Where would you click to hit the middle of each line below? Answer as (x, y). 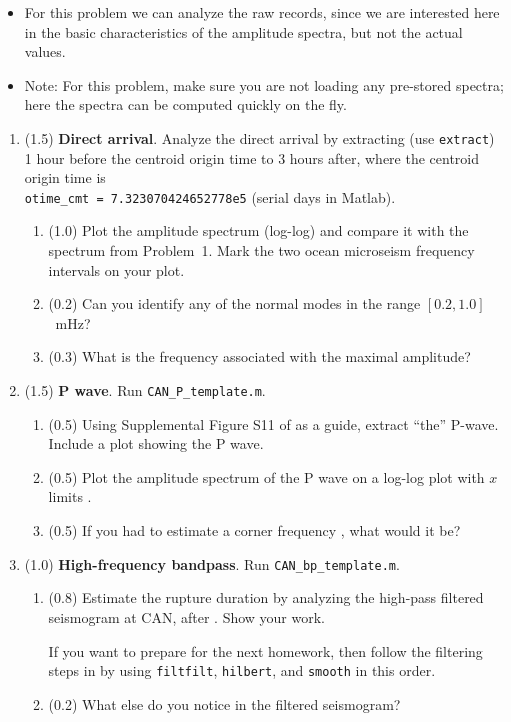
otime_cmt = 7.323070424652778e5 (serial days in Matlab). (210, 196)
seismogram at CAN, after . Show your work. (186, 616)
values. (45, 51)
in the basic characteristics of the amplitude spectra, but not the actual (243, 31)
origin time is (65, 177)
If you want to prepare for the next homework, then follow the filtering (265, 650)
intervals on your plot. (116, 269)
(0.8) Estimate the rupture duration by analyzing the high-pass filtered (266, 597)
